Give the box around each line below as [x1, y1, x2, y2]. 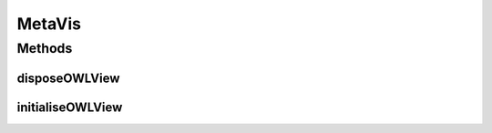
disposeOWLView [16, 70, 120, 86]
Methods [16, 40, 73, 56]
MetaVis [16, 14, 82, 34]
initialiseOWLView [16, 99, 123, 115]
